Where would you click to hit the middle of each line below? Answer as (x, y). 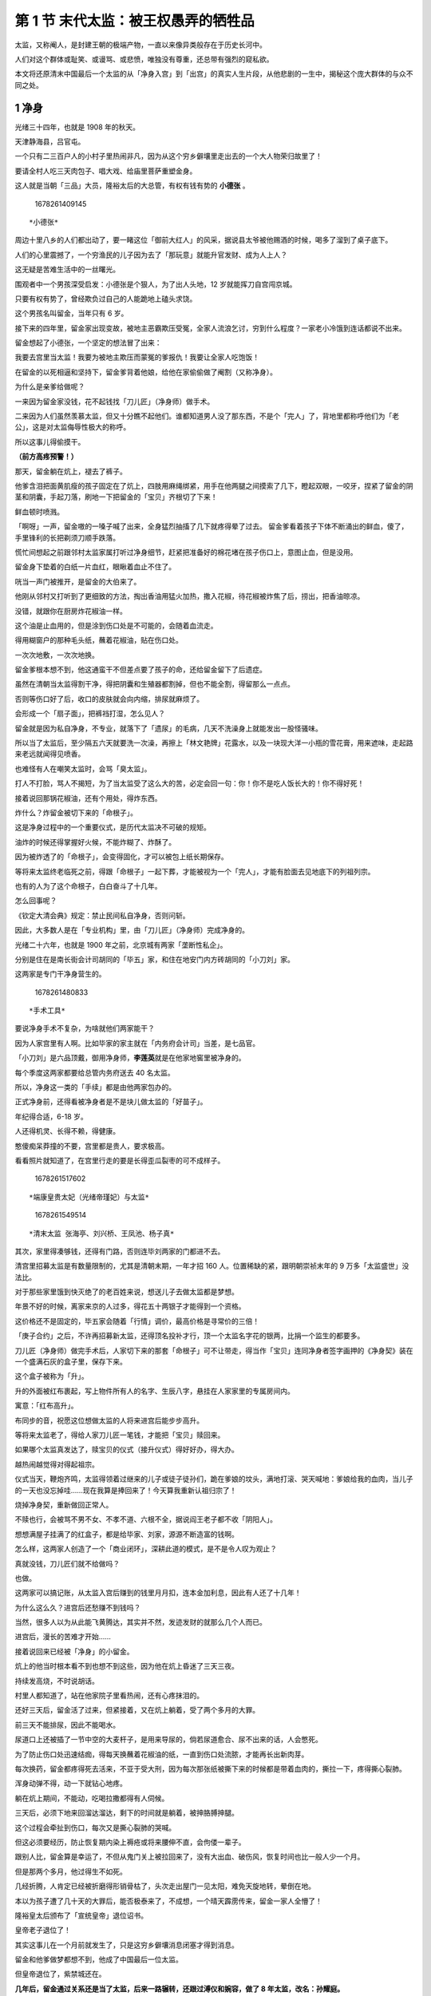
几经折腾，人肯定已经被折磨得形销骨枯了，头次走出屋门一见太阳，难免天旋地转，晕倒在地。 (165, 1886)
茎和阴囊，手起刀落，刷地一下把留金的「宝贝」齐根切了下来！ (116, 497)
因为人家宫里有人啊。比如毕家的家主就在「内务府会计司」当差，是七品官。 (137, 1043)
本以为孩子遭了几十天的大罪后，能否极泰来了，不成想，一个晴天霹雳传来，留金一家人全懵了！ (168, 1901)
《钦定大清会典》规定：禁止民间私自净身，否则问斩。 (102, 915)
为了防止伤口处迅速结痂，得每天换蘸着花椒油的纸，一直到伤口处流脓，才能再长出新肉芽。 (162, 1754)
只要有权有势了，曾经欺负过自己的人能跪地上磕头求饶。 (106, 299)
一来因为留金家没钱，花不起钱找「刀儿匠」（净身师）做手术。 (115, 401)
